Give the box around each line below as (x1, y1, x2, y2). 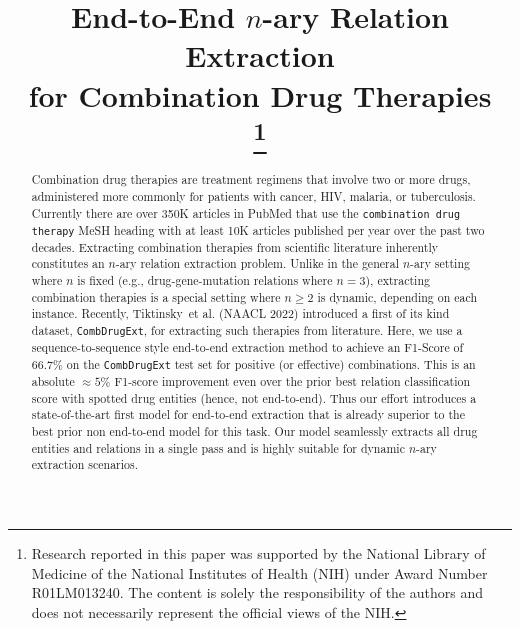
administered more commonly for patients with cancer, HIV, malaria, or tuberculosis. (31, 187, 476, 204)
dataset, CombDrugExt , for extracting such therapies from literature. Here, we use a (31, 322, 463, 339)
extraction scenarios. (31, 456, 139, 473)
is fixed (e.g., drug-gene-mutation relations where (77, 272, 333, 289)
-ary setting (410, 255, 470, 272)
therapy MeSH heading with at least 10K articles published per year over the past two (31, 221, 485, 238)
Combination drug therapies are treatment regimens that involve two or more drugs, (31, 171, 471, 188)
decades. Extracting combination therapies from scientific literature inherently (31, 238, 438, 255)
